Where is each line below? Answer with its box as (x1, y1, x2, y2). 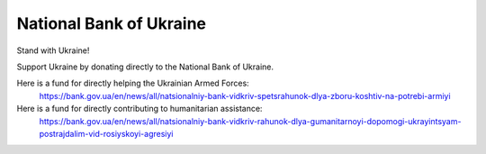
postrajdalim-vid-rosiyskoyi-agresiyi (39, 128, 174, 139)
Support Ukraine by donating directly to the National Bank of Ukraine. (16, 61, 274, 72)
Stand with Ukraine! (16, 45, 90, 56)
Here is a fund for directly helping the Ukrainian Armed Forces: (16, 77, 249, 89)
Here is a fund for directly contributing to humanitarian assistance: (16, 104, 263, 114)
